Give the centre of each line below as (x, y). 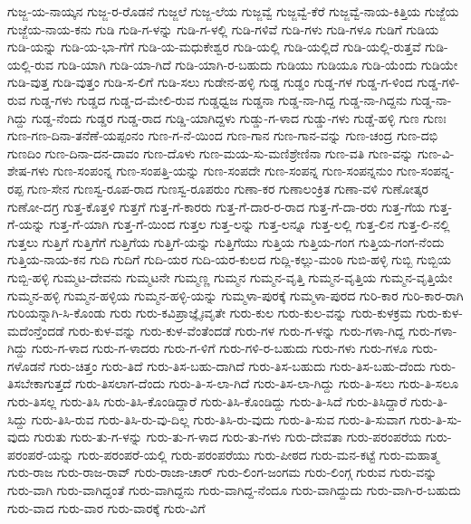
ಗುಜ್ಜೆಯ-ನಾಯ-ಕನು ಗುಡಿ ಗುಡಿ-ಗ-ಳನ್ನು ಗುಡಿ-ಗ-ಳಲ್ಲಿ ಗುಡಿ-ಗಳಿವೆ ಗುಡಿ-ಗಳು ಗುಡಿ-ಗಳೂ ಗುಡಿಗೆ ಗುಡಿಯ (223, 29)
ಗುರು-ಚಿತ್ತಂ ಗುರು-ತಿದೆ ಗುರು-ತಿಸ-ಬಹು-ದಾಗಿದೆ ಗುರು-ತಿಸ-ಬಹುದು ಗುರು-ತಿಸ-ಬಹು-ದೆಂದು (238, 365)
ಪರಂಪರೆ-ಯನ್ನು (41, 454)
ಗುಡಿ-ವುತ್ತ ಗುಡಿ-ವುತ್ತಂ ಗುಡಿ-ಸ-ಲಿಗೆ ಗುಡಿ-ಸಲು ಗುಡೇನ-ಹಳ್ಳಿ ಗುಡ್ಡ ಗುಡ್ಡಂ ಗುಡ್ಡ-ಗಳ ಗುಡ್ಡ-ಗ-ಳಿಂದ (210, 82)
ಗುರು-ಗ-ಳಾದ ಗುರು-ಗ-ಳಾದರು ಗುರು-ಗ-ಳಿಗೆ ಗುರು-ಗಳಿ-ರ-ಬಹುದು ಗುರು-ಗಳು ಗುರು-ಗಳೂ (220, 348)
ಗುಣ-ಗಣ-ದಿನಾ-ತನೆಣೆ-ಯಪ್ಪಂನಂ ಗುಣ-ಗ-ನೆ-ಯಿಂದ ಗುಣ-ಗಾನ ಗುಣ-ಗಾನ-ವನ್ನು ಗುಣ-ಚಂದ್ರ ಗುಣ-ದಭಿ (223, 135)
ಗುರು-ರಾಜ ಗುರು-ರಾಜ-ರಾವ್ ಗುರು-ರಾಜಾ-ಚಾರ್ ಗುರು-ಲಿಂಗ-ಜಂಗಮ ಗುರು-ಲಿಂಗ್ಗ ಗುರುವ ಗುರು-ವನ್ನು (222, 472)
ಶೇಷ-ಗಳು (29, 171)
